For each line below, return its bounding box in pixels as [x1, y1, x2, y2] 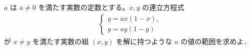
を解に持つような [116, 36, 172, 46]
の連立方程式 [142, 2, 184, 12]
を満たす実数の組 [32, 36, 89, 46]
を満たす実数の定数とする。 [38, 2, 130, 12]
